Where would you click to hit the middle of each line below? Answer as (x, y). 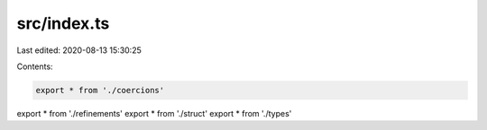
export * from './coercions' (100, 90)
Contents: (35, 66)
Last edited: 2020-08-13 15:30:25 (79, 50)
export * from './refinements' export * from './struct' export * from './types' (154, 113)
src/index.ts (63, 23)
